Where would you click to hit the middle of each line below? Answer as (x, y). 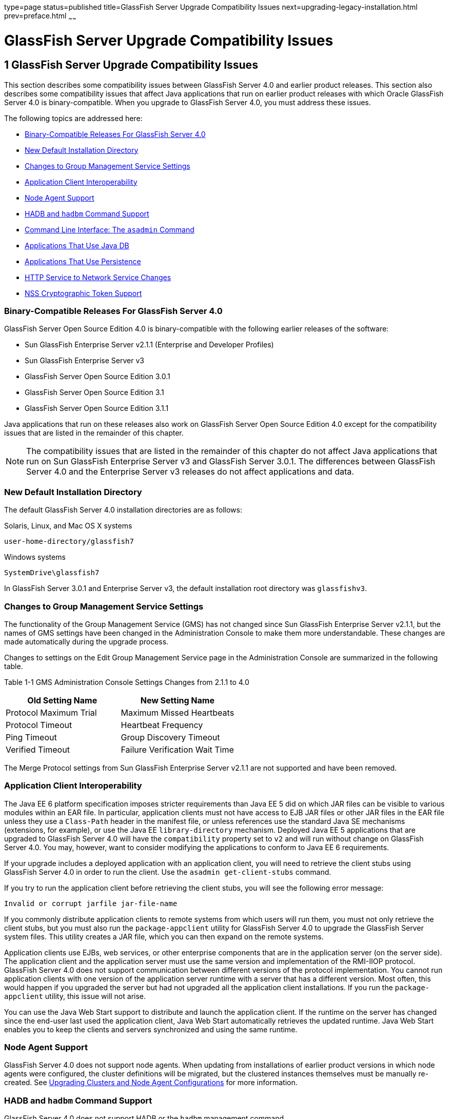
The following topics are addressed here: (73, 118)
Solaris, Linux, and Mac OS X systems (68, 526)
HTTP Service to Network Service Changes (98, 277)
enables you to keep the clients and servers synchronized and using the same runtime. (151, 1029)
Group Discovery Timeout (170, 737)
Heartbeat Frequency (162, 725)
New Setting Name (177, 700)
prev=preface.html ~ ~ (40, 17)
